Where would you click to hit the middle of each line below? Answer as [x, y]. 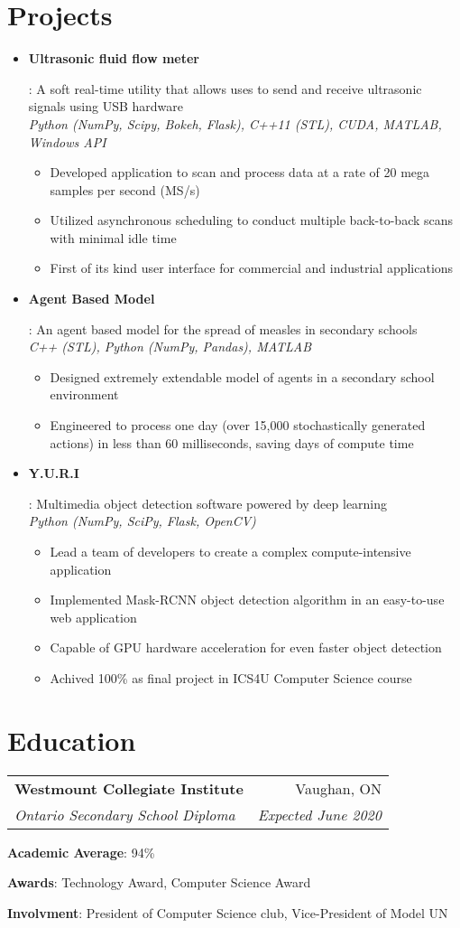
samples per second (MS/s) [125, 189]
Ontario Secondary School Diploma [125, 814]
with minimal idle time [113, 237]
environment [84, 394]
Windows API [67, 141]
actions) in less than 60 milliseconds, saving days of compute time [232, 442]
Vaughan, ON [338, 788]
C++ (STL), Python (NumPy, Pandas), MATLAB [170, 347]
